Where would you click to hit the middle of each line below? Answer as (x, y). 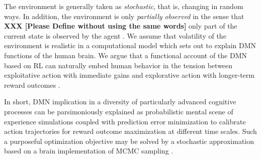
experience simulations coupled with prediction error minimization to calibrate (125, 121)
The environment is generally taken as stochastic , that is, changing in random (124, 6)
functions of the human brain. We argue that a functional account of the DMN (126, 55)
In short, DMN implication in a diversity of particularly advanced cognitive (120, 102)
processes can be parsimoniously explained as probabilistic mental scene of (119, 111)
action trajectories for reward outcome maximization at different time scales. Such (130, 131)
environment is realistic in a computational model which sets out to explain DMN (130, 45)
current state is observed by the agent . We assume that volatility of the (115, 35)
